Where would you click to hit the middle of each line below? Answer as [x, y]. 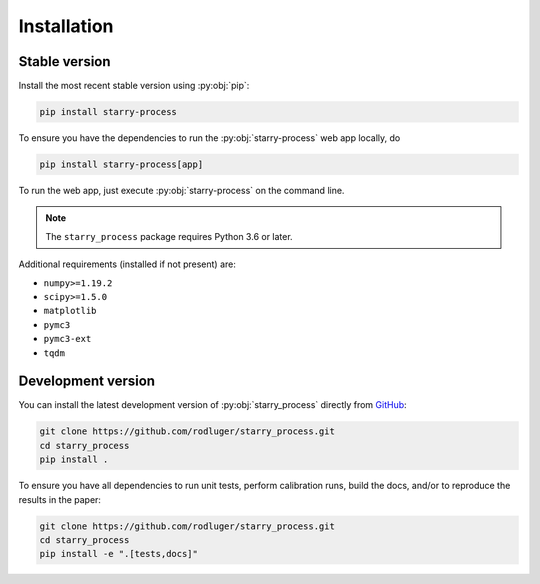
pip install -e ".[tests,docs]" [119, 554]
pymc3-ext [67, 339]
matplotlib [70, 311]
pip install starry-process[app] [121, 164]
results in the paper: [60, 499]
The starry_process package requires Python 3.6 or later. [169, 236]
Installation [66, 26]
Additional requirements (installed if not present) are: [127, 264]
